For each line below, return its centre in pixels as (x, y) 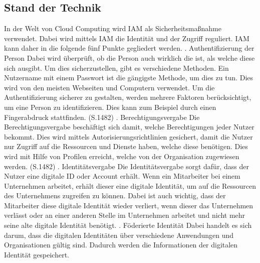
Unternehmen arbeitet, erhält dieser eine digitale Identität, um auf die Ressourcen (130, 185)
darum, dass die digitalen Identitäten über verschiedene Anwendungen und (119, 235)
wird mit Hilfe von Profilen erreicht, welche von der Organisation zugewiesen (122, 156)
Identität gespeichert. (37, 254)
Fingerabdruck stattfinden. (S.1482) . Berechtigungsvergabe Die (102, 117)
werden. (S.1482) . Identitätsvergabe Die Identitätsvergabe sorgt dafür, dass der (126, 166)
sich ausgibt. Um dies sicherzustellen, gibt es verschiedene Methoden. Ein (116, 68)
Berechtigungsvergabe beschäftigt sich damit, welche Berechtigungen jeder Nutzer (129, 127)
